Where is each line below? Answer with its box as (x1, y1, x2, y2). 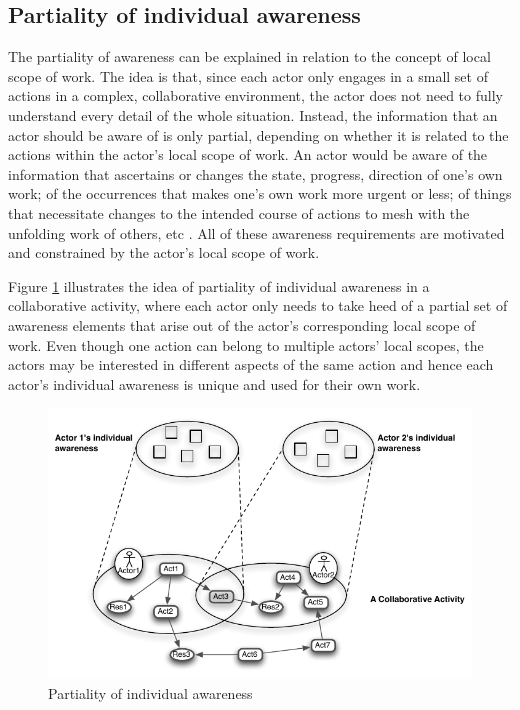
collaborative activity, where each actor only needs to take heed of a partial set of (8, 295, 508, 316)
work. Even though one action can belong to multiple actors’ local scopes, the (8, 334, 484, 355)
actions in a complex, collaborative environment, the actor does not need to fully (8, 85, 503, 106)
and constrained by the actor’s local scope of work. (8, 242, 320, 263)
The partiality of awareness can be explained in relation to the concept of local (8, 46, 491, 67)
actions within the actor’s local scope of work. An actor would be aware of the (8, 144, 488, 165)
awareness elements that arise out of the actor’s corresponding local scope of (8, 314, 476, 335)
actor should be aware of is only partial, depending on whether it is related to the (8, 124, 509, 145)
